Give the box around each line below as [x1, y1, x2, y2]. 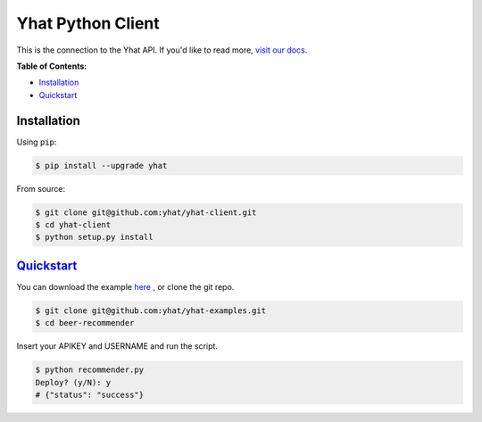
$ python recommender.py [35, 365, 145, 375]
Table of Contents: [16, 61, 87, 71]
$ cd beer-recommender [35, 318, 135, 328]
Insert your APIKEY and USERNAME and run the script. [16, 341, 219, 352]
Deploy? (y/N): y [35, 377, 112, 387]
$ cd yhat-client [35, 219, 112, 229]
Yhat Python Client [16, 13, 160, 33]
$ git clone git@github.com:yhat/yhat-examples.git [35, 305, 267, 316]
